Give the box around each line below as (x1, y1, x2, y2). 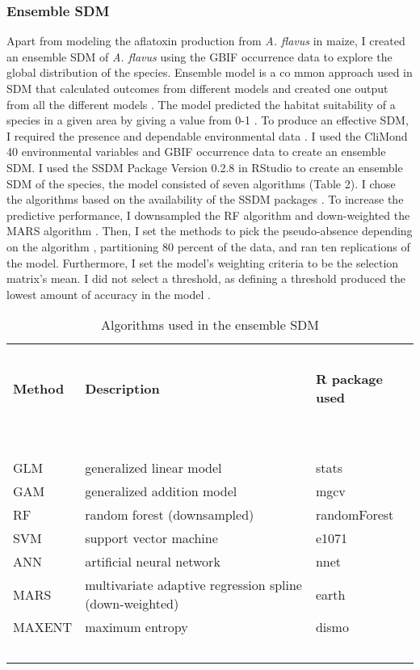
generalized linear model (85, 458, 222, 478)
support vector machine (85, 529, 218, 548)
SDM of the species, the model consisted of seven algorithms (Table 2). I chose (6, 175, 396, 192)
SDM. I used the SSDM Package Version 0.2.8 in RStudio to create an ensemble (6, 158, 403, 175)
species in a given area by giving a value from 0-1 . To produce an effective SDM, (6, 112, 409, 129)
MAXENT (13, 617, 73, 637)
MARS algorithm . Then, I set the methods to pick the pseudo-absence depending (6, 222, 413, 239)
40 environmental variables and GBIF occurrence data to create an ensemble (6, 143, 386, 160)
